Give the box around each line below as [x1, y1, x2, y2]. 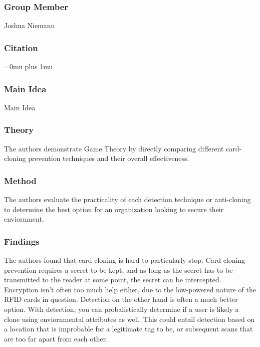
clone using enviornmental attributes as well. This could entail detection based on [4, 313, 255, 324]
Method [4, 174, 37, 187]
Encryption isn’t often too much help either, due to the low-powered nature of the [4, 284, 256, 294]
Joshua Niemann [4, 20, 55, 31]
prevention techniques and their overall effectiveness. [28, 153, 189, 163]
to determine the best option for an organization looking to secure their [4, 204, 224, 214]
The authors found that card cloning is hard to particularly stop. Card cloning [4, 255, 245, 265]
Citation [4, 41, 38, 54]
